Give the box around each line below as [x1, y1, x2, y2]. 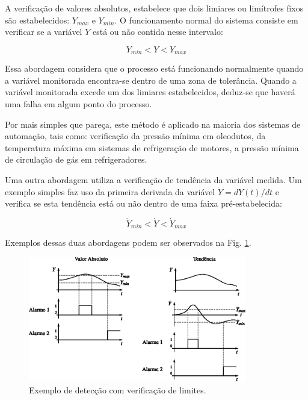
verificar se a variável [5, 25, 82, 38]
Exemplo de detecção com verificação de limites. [29, 384, 206, 396]
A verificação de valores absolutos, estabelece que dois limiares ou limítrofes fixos [5, 2, 304, 14]
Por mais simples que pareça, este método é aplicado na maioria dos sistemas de [5, 117, 301, 130]
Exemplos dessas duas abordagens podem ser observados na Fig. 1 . [5, 236, 251, 249]
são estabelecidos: [5, 13, 70, 26]
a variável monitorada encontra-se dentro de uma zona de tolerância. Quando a [5, 73, 297, 86]
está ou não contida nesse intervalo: [92, 25, 223, 38]
